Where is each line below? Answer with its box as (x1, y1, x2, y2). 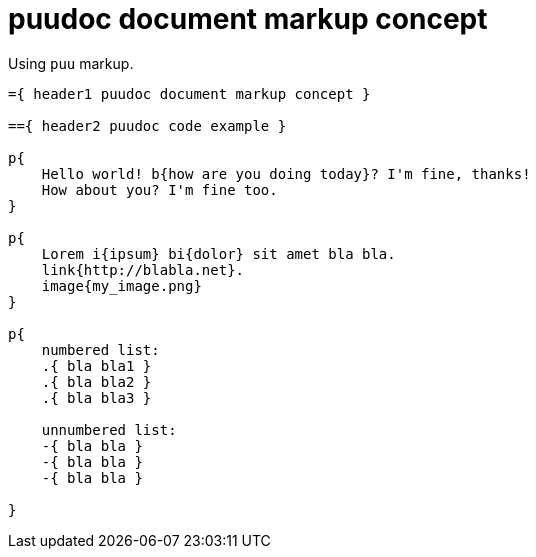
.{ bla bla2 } (41, 373, 152, 390)
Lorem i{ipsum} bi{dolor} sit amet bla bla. (41, 245, 396, 262)
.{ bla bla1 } (41, 357, 152, 374)
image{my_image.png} (41, 277, 202, 294)
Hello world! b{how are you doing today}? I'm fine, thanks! (41, 165, 531, 182)
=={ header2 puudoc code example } (8, 117, 287, 134)
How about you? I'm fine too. (41, 181, 278, 198)
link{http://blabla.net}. (41, 261, 245, 278)
